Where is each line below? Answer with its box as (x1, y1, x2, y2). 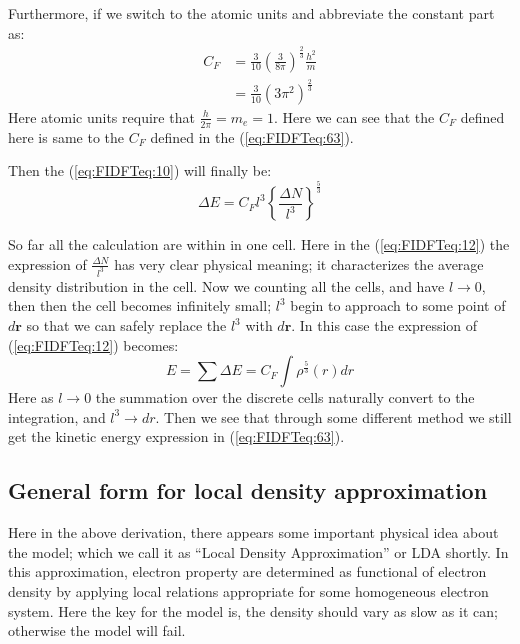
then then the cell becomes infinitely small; (8, 295, 272, 316)
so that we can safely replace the (26, 315, 227, 335)
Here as (8, 387, 54, 408)
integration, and (8, 406, 106, 427)
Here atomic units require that (8, 106, 195, 127)
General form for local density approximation (8, 475, 488, 506)
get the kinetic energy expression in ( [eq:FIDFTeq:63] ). (8, 426, 345, 447)
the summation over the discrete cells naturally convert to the (95, 387, 475, 408)
